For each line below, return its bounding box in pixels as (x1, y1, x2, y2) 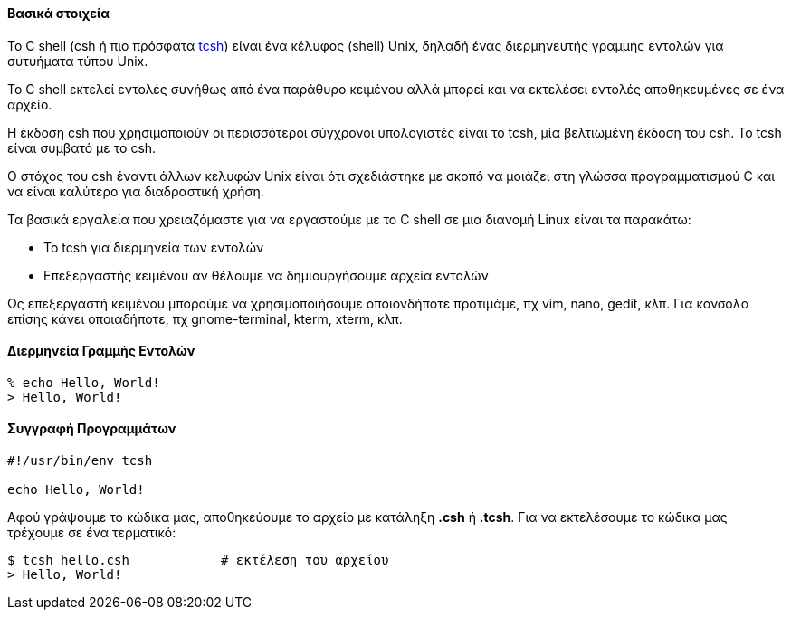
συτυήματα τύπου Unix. (7, 52, 148, 69)
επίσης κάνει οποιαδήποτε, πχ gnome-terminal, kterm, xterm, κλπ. (7, 310, 403, 327)
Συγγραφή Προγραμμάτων (7, 421, 176, 437)
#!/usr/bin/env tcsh (7, 453, 153, 469)
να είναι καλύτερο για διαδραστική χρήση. (7, 183, 264, 199)
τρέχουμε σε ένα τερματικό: (7, 525, 176, 541)
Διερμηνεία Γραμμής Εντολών (7, 343, 195, 359)
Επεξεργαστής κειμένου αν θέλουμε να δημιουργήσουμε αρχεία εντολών (43, 267, 489, 283)
